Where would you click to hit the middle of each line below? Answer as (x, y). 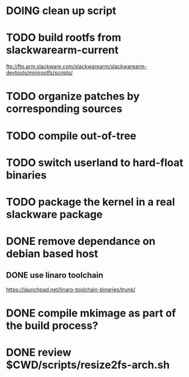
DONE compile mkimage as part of (91, 313)
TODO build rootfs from (64, 38)
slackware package (54, 214)
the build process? (52, 326)
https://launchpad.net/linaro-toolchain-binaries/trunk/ (71, 290)
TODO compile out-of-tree (71, 136)
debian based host (52, 254)
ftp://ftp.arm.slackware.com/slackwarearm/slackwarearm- (77, 66)
